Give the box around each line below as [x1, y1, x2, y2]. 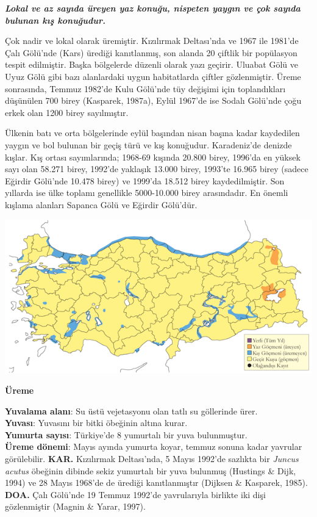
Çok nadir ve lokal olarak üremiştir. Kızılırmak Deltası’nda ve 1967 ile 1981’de [5, 34, 299, 47]
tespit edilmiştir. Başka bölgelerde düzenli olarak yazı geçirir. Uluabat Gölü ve [5, 58, 299, 71]
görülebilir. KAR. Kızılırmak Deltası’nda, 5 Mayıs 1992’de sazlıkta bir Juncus [5, 452, 299, 465]
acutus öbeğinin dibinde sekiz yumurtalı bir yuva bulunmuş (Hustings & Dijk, [5, 464, 296, 477]
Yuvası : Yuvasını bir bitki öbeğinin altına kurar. [5, 416, 188, 429]
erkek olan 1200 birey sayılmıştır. [5, 106, 129, 118]
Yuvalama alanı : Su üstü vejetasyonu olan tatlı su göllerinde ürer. [5, 404, 258, 417]
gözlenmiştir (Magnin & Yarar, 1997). [5, 500, 146, 513]
